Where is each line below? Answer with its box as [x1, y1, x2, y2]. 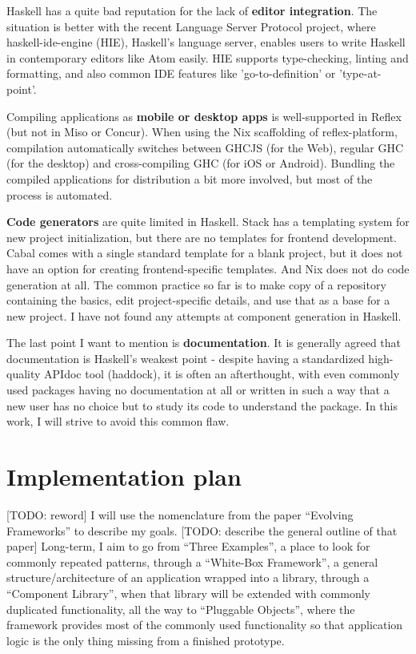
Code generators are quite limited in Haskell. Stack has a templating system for [6, 213, 410, 230]
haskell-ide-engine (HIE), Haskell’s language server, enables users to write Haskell [6, 34, 406, 50]
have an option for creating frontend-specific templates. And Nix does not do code [6, 260, 410, 277]
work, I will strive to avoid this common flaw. [6, 413, 230, 430]
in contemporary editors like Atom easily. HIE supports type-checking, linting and [6, 49, 409, 66]
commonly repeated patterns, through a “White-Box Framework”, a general [6, 553, 378, 570]
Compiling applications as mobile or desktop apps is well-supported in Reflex [6, 107, 402, 124]
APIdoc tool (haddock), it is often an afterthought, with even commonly [44, 365, 400, 382]
